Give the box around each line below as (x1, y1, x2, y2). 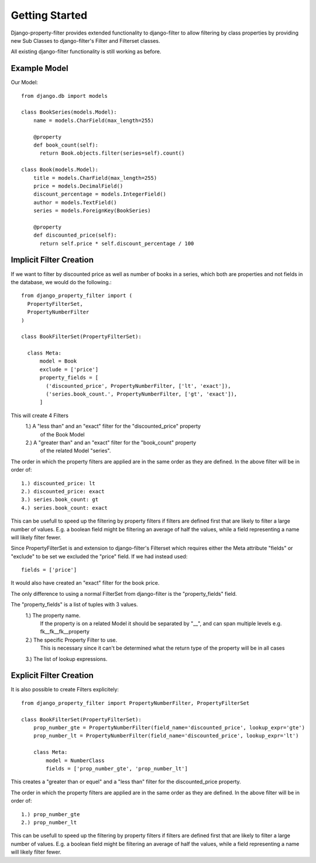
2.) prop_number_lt (21, 819, 77, 826)
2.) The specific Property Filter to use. (25, 636, 118, 643)
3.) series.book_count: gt (21, 496, 99, 503)
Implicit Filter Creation (11, 255, 94, 265)
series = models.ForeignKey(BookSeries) (33, 207, 152, 214)
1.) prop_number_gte (21, 811, 80, 817)
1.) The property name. (25, 612, 81, 619)
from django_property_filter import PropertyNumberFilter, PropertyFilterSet (21, 700, 250, 706)
